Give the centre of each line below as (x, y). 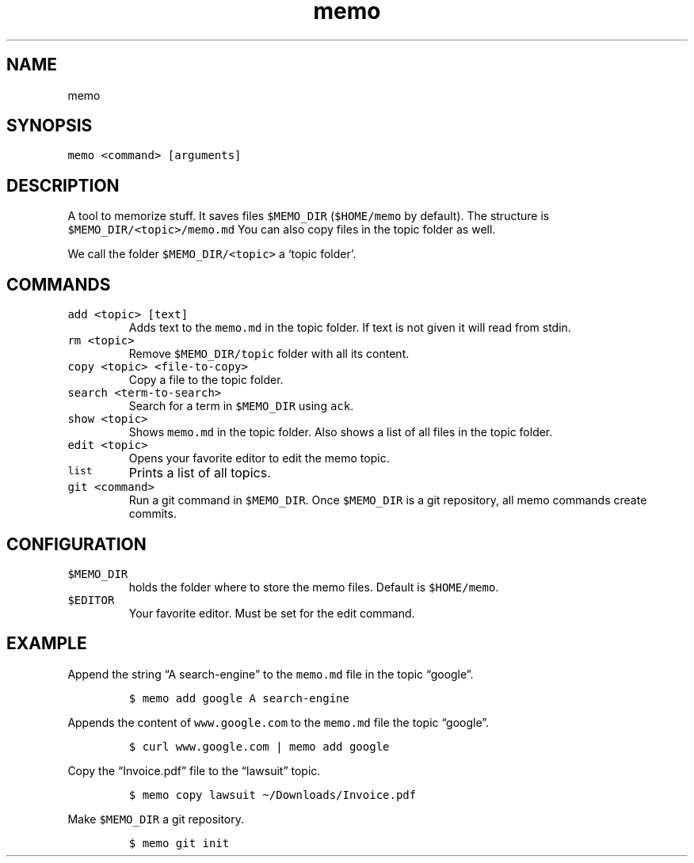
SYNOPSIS (50, 126)
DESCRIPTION (63, 185)
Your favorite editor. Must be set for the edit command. (272, 613)
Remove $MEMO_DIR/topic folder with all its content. (269, 354)
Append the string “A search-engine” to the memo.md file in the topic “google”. (271, 674)
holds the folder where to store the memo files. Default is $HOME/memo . (314, 587)
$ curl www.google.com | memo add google (259, 746)
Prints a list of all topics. (200, 473)
